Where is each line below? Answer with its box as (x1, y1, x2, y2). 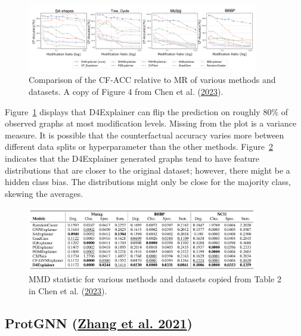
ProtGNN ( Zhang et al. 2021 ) (5, 314, 193, 332)
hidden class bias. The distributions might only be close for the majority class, (5, 175, 291, 188)
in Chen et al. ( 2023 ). (29, 285, 107, 297)
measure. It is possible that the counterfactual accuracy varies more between (5, 128, 284, 141)
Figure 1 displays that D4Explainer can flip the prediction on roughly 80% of (5, 105, 288, 118)
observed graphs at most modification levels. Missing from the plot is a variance (5, 117, 297, 130)
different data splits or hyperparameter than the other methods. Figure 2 (5, 140, 273, 153)
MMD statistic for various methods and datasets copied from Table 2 (29, 273, 281, 285)
